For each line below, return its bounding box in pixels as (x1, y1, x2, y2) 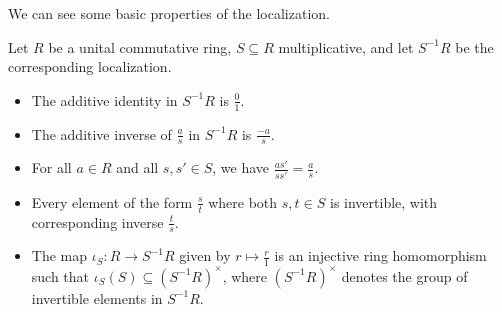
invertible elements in (31, 287, 163, 308)
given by (179, 245, 231, 266)
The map (31, 245, 88, 266)
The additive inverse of (31, 123, 172, 144)
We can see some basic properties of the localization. (8, 3, 330, 23)
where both (208, 191, 278, 212)
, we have (212, 157, 270, 178)
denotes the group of (341, 265, 468, 286)
